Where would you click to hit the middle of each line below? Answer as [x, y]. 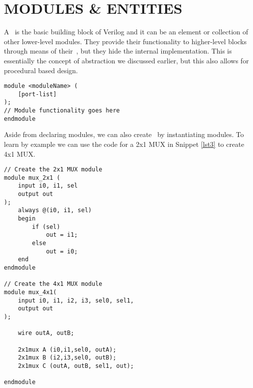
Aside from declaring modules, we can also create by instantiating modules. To [124, 134]
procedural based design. [41, 70]
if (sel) [46, 227]
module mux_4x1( [30, 292]
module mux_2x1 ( [32, 178]
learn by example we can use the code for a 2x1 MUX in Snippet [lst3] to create [124, 144]
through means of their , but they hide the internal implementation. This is [118, 51]
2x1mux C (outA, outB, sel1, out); [76, 366]
